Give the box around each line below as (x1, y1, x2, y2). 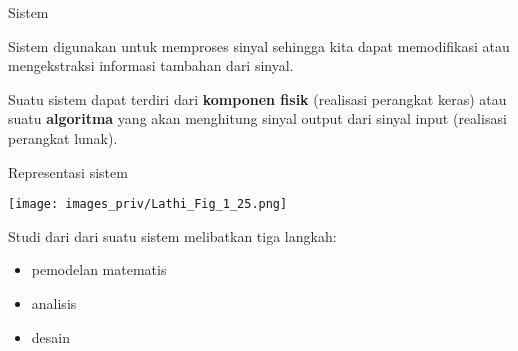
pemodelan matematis (31, 259, 167, 280)
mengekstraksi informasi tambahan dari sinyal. (8, 55, 294, 76)
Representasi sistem (8, 161, 128, 182)
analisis (31, 293, 77, 313)
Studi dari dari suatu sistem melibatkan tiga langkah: (8, 225, 337, 246)
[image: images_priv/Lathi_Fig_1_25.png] (8, 197, 288, 212)
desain (31, 326, 70, 347)
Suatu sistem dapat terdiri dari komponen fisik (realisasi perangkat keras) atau (8, 88, 507, 109)
